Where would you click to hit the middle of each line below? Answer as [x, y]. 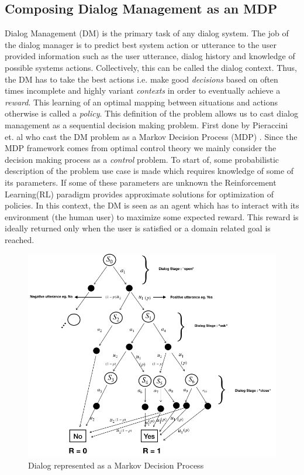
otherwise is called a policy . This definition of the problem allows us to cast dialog [151, 113]
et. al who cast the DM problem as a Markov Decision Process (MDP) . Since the [151, 136]
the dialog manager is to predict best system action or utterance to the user [141, 44]
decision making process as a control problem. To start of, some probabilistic [142, 159]
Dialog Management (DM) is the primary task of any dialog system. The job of [147, 33]
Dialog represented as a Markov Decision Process [116, 465]
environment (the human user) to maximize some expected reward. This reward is [152, 216]
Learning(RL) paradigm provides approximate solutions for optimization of [139, 194]
